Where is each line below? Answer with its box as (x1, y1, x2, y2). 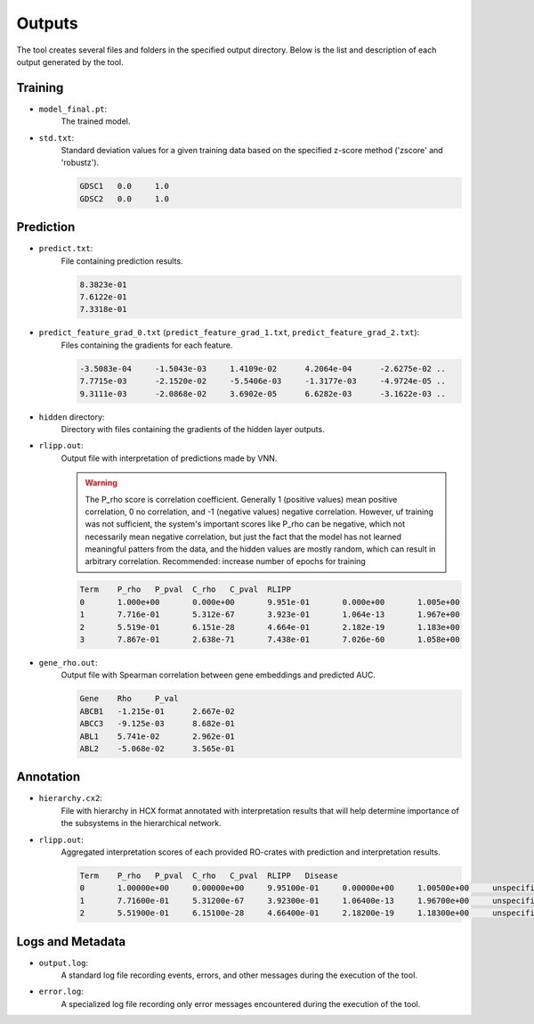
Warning (85, 478, 117, 488)
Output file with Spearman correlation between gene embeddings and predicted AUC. (61, 669, 376, 681)
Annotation (16, 769, 81, 784)
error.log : (38, 986, 84, 997)
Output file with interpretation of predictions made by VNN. (61, 453, 278, 463)
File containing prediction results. (61, 255, 183, 266)
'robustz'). (61, 157, 100, 168)
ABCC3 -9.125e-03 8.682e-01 (79, 718, 235, 729)
